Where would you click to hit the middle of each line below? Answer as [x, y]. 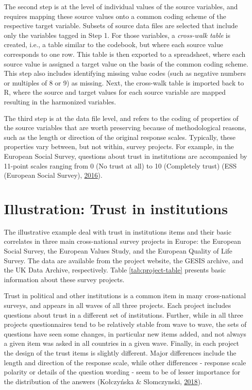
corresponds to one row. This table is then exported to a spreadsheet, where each [125, 54]
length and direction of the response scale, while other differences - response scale [125, 362]
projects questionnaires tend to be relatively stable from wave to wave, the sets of [125, 324]
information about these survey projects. [64, 279]
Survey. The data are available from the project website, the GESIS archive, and [124, 260]
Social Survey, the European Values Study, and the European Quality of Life [118, 251]
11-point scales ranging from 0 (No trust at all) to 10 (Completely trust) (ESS [120, 165]
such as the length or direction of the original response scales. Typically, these [120, 137]
